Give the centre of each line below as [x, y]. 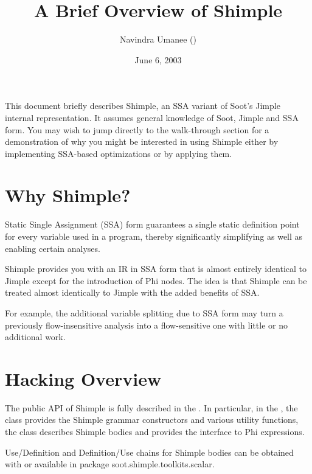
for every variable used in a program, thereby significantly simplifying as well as [154, 236]
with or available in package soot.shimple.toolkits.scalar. [110, 464]
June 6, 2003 [158, 59]
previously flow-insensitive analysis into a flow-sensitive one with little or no [146, 325]
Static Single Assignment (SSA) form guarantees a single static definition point [152, 224]
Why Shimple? [68, 195]
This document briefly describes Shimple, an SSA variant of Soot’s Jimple [143, 106]
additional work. [35, 337]
